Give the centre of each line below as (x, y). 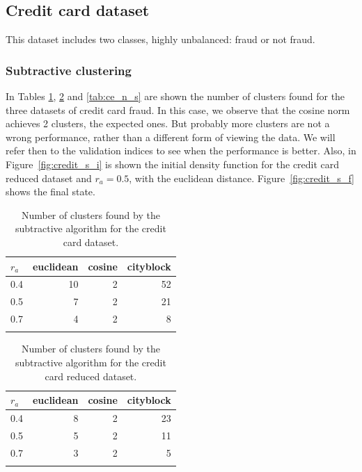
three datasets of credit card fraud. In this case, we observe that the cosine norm (178, 109)
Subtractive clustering (69, 70)
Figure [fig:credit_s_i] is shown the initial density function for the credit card (173, 164)
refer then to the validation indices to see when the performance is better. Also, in (181, 150)
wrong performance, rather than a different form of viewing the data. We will (171, 137)
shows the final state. (50, 192)
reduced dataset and (49, 178)
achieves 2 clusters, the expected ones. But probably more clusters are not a (168, 123)
